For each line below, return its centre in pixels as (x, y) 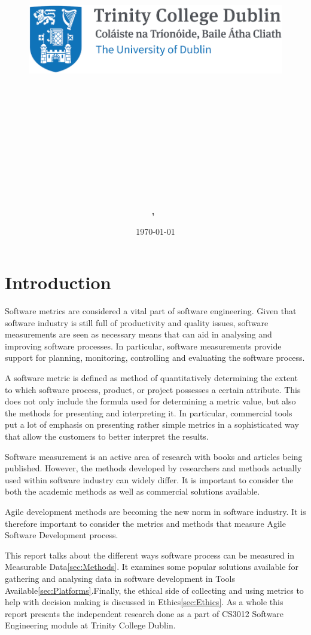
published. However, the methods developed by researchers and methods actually (153, 468)
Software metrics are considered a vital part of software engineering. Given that (151, 311)
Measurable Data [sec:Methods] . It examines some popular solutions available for (152, 567)
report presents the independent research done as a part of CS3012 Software (144, 613)
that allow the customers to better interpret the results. (107, 436)
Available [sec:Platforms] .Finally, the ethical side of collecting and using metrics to (154, 590)
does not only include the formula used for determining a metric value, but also (150, 401)
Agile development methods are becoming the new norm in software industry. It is (155, 511)
